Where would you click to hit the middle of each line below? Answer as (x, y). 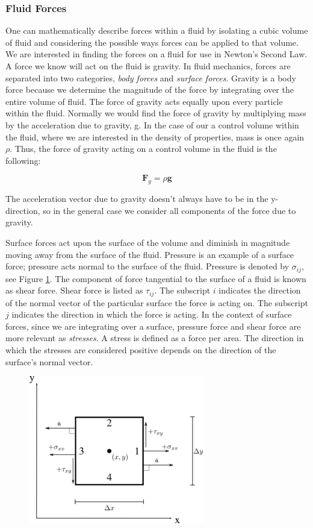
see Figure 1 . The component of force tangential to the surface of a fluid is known (156, 278)
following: (23, 160)
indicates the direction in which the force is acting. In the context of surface (152, 314)
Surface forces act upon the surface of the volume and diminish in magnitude (148, 242)
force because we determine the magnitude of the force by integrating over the (150, 90)
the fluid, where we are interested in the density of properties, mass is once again (155, 137)
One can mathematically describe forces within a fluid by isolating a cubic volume (157, 30)
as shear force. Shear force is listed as (74, 290)
